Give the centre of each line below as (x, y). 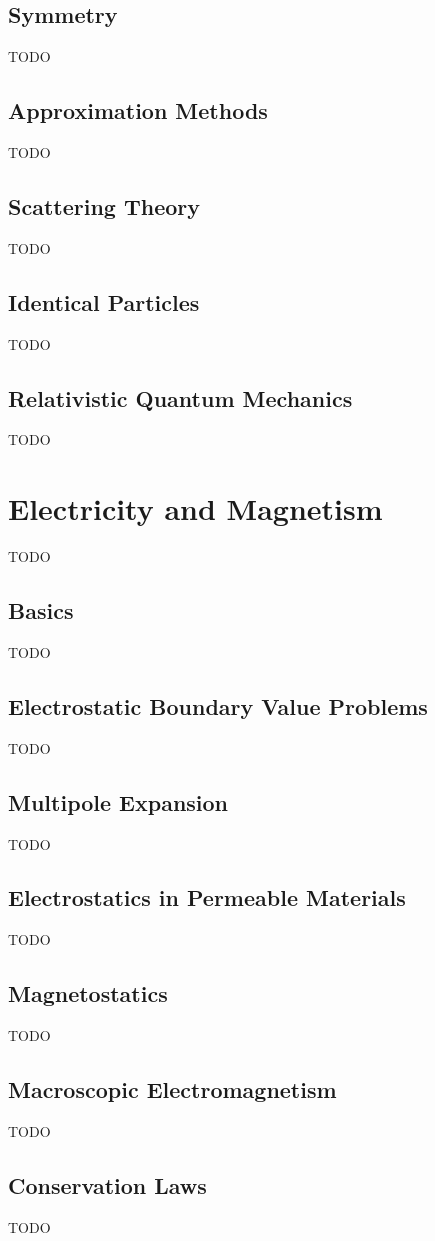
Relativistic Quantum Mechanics (180, 397)
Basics (41, 610)
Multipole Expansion (118, 801)
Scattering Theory (104, 205)
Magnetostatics (88, 993)
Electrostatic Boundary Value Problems (218, 705)
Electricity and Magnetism (195, 508)
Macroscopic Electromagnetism (172, 1089)
